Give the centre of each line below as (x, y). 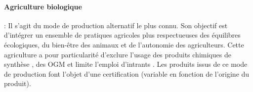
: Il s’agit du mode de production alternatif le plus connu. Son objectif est (116, 25)
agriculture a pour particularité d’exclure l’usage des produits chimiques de (118, 54)
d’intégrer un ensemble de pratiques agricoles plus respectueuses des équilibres (122, 35)
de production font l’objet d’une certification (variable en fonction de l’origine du (127, 73)
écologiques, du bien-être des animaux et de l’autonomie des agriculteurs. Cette (124, 44)
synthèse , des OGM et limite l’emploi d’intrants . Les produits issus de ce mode (126, 64)
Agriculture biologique (43, 6)
